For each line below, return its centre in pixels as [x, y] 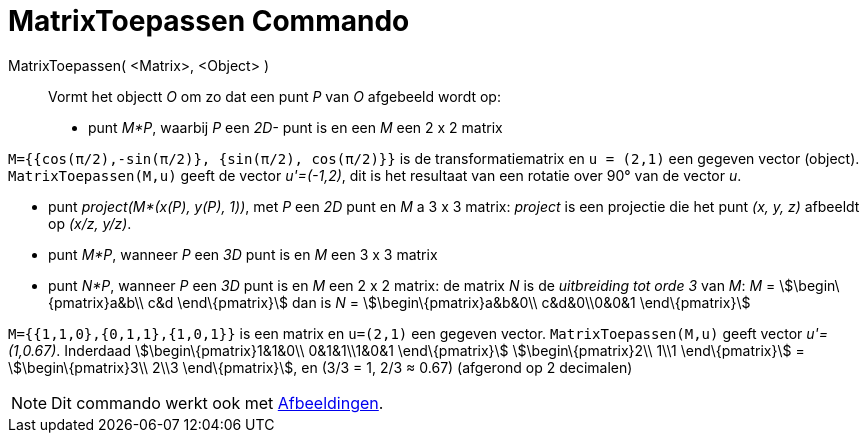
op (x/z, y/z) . [90, 223]
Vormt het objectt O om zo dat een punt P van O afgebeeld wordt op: [274, 96]
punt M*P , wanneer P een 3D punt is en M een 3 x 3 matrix [243, 254]
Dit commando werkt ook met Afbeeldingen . [217, 402]
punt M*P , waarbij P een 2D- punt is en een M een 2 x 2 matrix [295, 127]
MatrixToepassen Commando [209, 21]
